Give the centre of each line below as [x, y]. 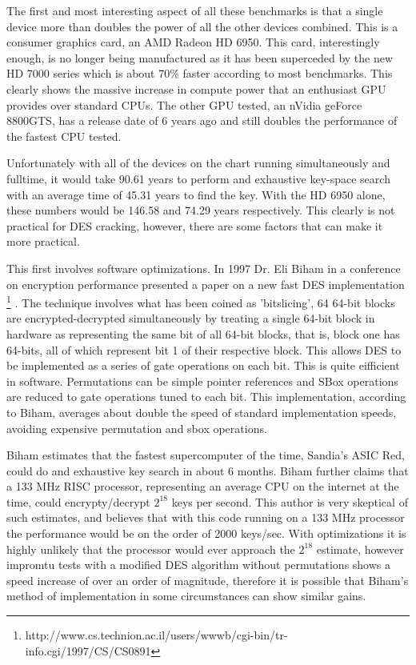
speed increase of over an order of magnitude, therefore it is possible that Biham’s [208, 580]
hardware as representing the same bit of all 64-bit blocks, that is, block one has [203, 333]
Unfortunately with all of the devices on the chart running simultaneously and [198, 163]
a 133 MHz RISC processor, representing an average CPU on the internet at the [203, 486]
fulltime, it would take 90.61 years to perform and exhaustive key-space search [198, 178]
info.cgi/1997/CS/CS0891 [88, 650]
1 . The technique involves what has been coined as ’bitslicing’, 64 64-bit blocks [201, 301]
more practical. [43, 241]
